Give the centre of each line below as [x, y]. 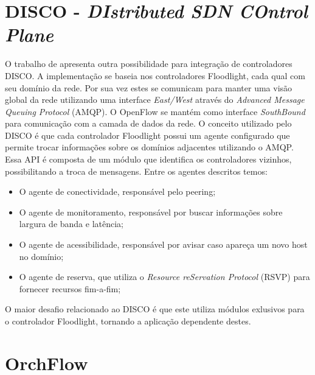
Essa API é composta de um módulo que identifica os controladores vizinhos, [148, 159]
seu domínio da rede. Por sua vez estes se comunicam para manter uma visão [149, 87]
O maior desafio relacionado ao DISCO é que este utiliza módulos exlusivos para [155, 309]
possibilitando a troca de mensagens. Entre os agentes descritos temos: [136, 171]
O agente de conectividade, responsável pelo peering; [117, 191]
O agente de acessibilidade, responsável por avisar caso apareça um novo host [163, 244]
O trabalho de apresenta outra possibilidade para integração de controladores [149, 64]
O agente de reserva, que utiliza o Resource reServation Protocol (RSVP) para [164, 277]
